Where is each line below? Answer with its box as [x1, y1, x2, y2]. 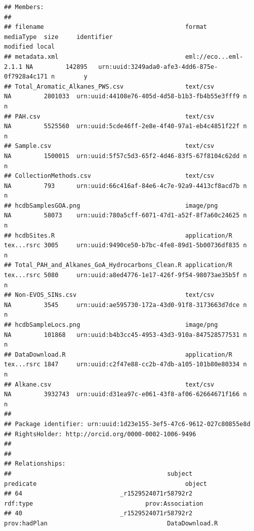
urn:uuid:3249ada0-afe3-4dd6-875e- [98, 63, 218, 70]
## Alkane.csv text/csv [4, 381, 215, 388]
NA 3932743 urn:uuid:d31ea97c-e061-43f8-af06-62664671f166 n [4, 391, 247, 398]
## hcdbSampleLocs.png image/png [4, 321, 218, 328]
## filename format [4, 23, 207, 31]
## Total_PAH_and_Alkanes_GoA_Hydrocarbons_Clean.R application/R [4, 261, 233, 269]
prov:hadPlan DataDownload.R [4, 519, 218, 527]
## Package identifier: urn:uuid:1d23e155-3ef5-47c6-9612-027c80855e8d [4, 420, 250, 428]
